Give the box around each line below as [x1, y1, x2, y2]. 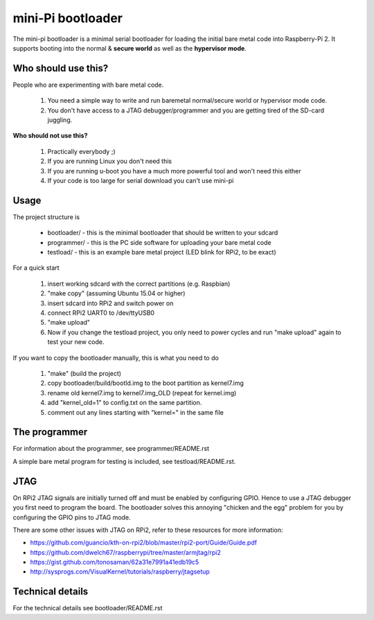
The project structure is [12, 212, 80, 221]
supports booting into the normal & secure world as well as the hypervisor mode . [12, 44, 247, 52]
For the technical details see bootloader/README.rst [12, 604, 163, 612]
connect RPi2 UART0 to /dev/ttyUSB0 [47, 309, 155, 317]
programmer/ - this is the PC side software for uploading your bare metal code [47, 238, 271, 246]
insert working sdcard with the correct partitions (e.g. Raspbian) [47, 279, 231, 288]
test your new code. [47, 338, 105, 346]
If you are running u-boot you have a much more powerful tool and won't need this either [47, 166, 301, 175]
